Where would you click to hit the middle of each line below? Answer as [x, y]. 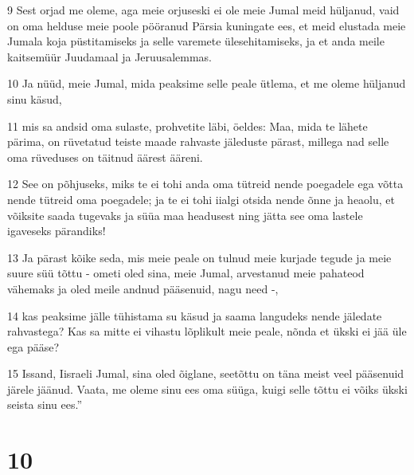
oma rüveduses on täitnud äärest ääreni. [105, 157]
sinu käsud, [35, 98]
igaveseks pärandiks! [57, 231]
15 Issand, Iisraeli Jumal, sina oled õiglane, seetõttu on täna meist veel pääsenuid [206, 373]
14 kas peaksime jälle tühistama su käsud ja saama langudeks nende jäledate [195, 315]
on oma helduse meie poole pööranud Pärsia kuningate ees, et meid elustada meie [207, 25]
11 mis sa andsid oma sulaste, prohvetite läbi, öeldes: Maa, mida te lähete [187, 126]
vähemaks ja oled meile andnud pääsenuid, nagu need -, [143, 288]
